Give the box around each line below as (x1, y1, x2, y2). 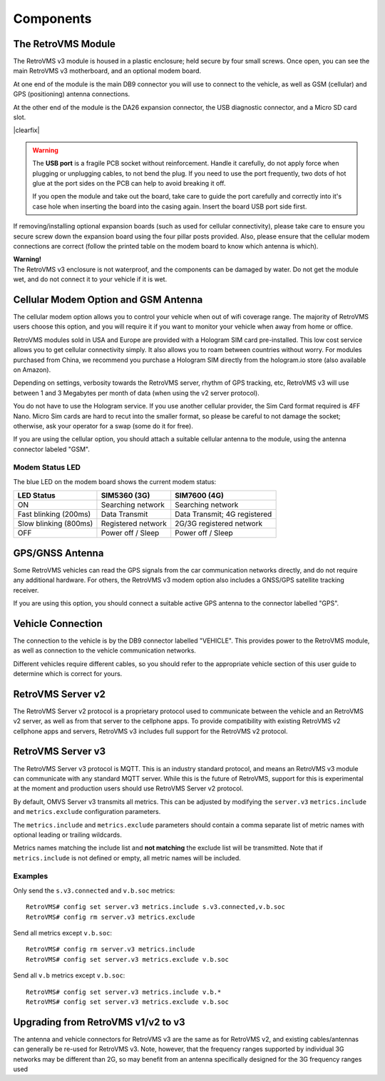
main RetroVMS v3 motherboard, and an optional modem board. (13, 66, 202, 75)
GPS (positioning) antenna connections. (13, 90, 130, 99)
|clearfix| (13, 126, 40, 135)
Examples (13, 871, 48, 881)
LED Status (17, 491, 56, 501)
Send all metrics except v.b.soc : (13, 929, 113, 937)
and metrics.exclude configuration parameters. (13, 808, 161, 816)
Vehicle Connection (13, 618, 103, 630)
